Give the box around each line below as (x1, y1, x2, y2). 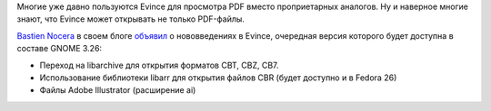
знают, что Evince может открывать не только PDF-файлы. (16, 14, 245, 24)
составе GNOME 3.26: (16, 43, 103, 54)
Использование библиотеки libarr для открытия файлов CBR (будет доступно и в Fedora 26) (39, 72, 397, 83)
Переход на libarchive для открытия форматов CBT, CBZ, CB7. (39, 60, 279, 70)
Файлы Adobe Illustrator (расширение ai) (39, 85, 196, 96)
